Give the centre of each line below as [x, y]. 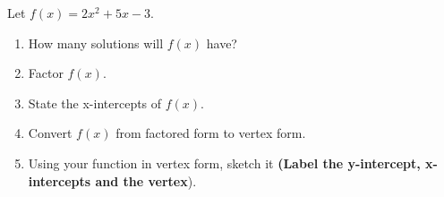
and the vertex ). [146, 180]
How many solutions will [96, 43]
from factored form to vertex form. [211, 133]
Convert [50, 133]
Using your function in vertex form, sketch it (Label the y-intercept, [224, 163]
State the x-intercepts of [95, 103]
